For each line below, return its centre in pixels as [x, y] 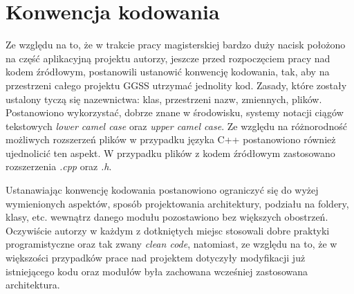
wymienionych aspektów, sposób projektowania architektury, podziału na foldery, [177, 203]
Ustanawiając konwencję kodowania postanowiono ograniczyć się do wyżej [162, 190]
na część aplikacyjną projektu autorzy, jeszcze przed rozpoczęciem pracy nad [168, 58]
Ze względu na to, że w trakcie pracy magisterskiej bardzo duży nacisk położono [176, 45]
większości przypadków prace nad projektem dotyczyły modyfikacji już [156, 258]
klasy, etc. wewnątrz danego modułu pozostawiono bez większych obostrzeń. [167, 217]
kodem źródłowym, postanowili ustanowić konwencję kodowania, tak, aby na [168, 72]
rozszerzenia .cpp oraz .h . [59, 166]
